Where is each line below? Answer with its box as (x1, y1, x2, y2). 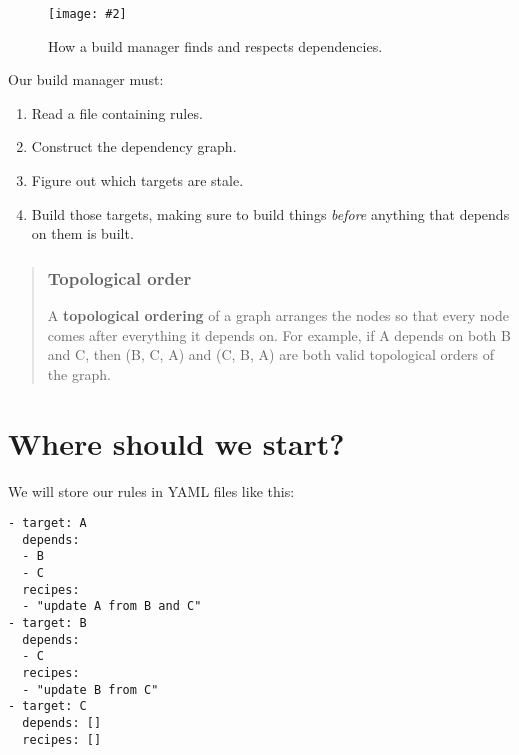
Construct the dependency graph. (31, 136, 237, 157)
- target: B (8, 616, 87, 631)
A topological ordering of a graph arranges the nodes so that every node (47, 305, 509, 326)
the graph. (47, 363, 111, 384)
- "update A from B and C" (22, 599, 202, 614)
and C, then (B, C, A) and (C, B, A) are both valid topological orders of (47, 344, 495, 365)
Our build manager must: (8, 69, 164, 90)
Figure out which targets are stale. (31, 170, 244, 191)
